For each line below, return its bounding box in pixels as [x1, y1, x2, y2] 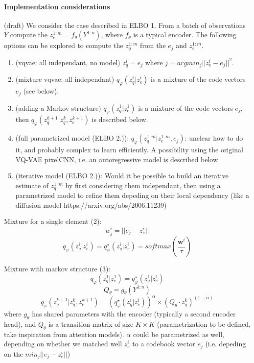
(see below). [23, 86, 59, 96]
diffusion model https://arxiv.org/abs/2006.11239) [15, 199, 167, 210]
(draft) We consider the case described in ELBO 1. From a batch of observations [4, 20, 246, 30]
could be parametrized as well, [133, 329, 224, 339]
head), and [4, 318, 36, 329]
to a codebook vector [132, 339, 195, 349]
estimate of [15, 180, 49, 190]
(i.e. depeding [205, 339, 246, 349]
